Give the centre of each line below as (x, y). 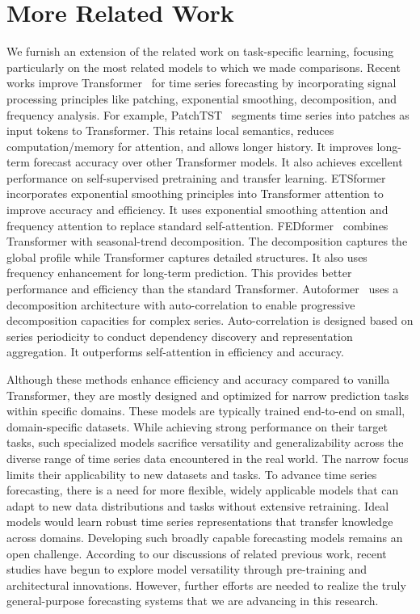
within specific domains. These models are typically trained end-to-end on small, (206, 411)
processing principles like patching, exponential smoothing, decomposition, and (202, 98)
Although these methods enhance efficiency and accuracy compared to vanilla (198, 379)
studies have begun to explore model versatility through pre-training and (187, 569)
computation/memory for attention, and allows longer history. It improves (190, 146)
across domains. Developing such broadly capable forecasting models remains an (205, 537)
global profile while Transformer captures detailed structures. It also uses (187, 257)
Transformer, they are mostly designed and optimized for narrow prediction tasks (208, 395)
